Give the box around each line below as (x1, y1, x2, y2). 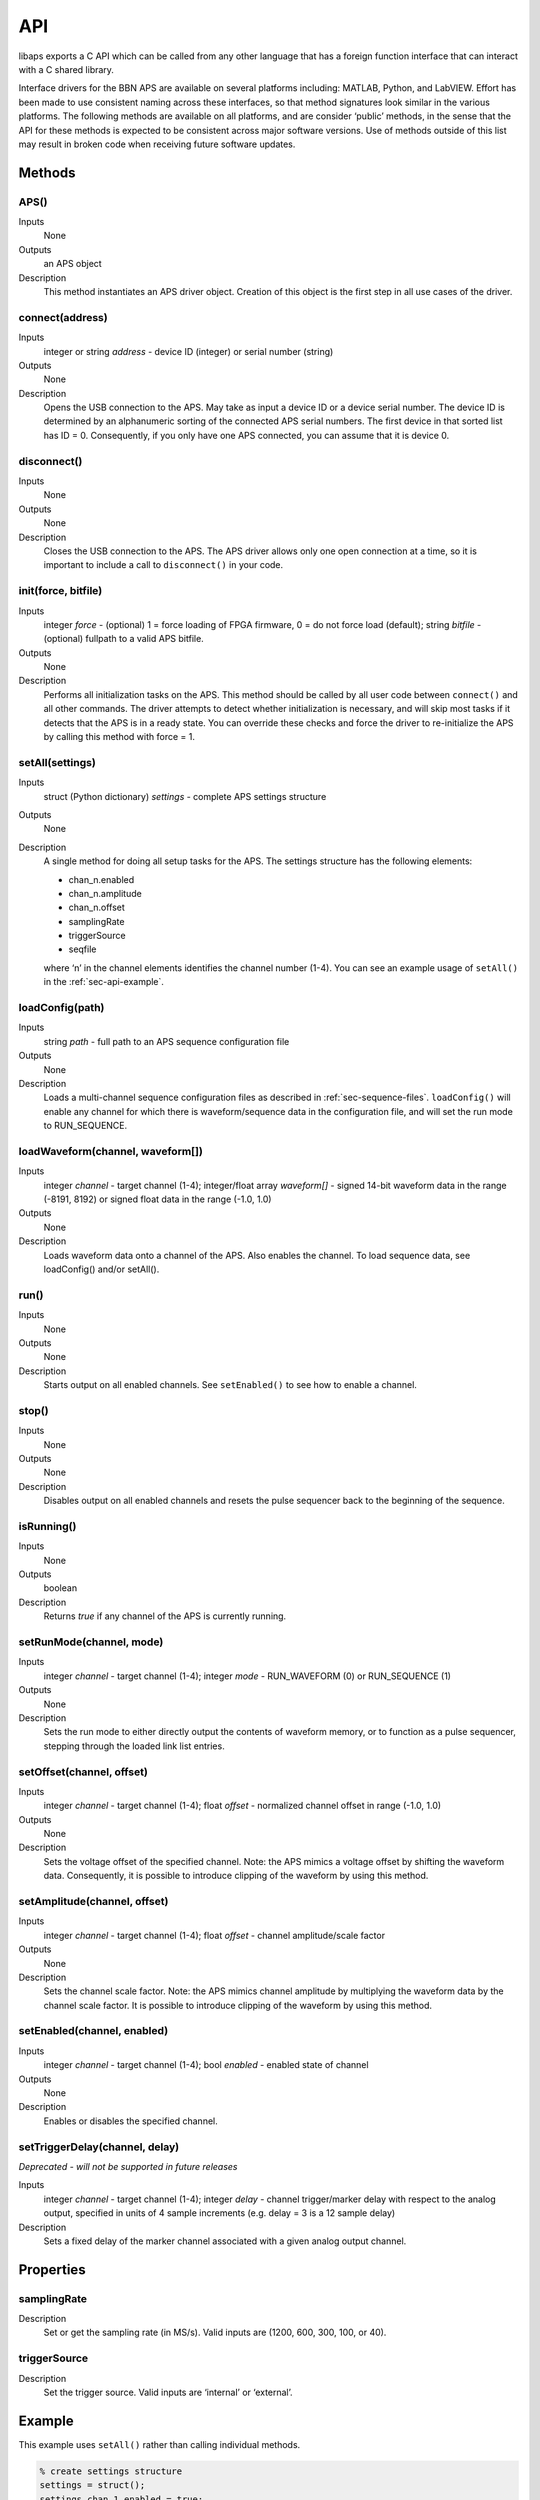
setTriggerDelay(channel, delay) (18, 2140, 180, 2154)
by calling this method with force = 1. (43, 731, 195, 743)
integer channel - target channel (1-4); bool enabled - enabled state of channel (43, 2059, 369, 2071)
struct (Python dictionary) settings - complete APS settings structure (43, 790, 327, 802)
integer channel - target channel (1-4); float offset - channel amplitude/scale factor (43, 1929, 385, 1941)
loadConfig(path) (18, 1001, 105, 1014)
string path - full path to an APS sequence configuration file (43, 1035, 290, 1047)
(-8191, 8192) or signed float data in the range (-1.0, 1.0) (43, 1193, 272, 1205)
